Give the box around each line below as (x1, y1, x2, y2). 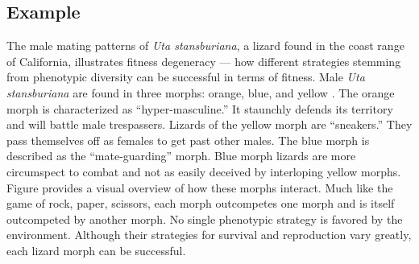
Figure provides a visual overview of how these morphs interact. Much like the (6, 179, 393, 196)
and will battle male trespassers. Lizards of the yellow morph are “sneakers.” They (6, 116, 413, 133)
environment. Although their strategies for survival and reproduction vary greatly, (6, 226, 412, 243)
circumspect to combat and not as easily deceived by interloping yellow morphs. (6, 163, 401, 179)
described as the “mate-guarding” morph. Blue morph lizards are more (6, 147, 356, 164)
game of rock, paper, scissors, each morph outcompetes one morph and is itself (6, 195, 395, 212)
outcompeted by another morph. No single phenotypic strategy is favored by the (6, 210, 403, 227)
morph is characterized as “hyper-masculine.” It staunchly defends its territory (6, 100, 393, 117)
